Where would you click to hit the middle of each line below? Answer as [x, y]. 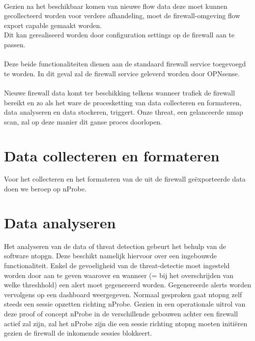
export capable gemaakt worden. [53, 25]
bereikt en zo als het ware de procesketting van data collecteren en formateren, [123, 102]
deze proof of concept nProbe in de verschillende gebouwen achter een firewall [121, 313]
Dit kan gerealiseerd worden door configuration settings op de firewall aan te [119, 35]
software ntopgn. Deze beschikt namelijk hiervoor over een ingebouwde [110, 256]
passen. [15, 44]
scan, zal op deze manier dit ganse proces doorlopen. [83, 121]
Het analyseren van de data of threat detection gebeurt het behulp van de [115, 246]
